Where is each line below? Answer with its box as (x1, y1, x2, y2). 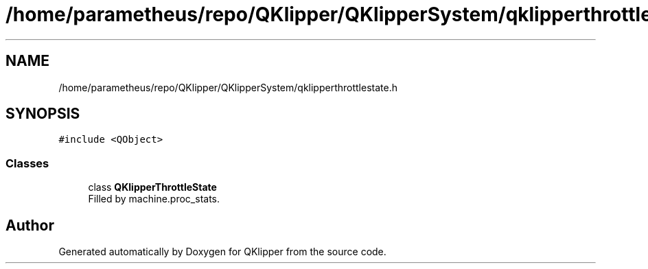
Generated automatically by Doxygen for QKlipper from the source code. (58, 246, 386, 258)
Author (5, 216, 54, 234)
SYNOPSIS (5, 105, 80, 123)
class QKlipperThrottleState (88, 181, 217, 194)
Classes (5, 156, 49, 170)
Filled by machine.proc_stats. (88, 193, 220, 205)
